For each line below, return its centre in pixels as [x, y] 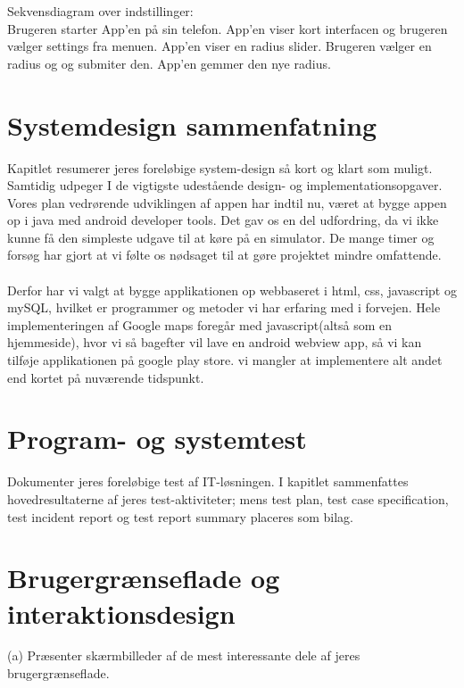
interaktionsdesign [121, 613]
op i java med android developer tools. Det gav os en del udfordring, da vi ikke [223, 220]
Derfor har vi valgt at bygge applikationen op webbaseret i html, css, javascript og [232, 290]
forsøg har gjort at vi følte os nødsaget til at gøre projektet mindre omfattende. [224, 255]
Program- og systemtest [157, 439]
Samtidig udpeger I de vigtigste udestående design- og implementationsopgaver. [225, 185]
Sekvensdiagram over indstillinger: [100, 11]
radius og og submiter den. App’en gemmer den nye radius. [169, 63]
